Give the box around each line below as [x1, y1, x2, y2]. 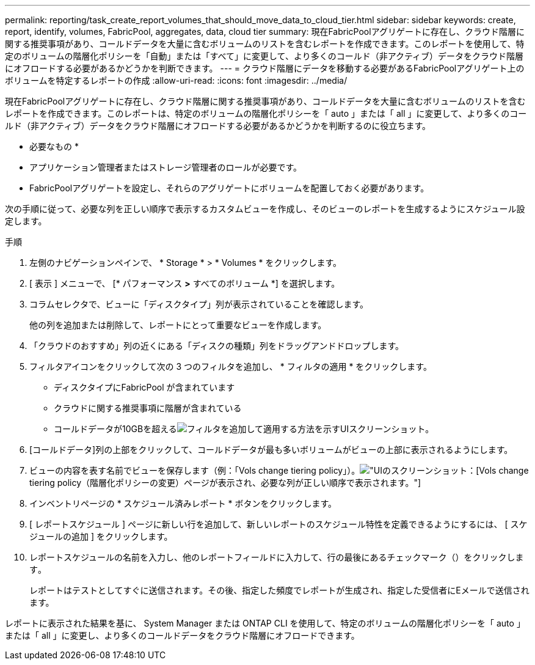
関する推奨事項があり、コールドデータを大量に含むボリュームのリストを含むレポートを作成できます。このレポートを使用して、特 [5, 39, 525, 49]
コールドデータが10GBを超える [54, 424, 177, 434]
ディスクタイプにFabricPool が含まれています [54, 382, 235, 392]
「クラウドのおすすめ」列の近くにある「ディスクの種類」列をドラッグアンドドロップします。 [29, 340, 404, 351]
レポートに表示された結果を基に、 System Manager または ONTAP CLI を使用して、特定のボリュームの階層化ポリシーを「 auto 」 [5, 618, 525, 628]
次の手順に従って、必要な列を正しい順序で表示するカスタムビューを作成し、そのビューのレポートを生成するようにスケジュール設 [5, 204, 525, 214]
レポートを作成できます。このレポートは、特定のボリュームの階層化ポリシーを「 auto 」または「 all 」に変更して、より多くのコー [5, 108, 527, 119]
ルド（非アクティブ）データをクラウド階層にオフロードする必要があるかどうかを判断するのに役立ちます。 [5, 120, 431, 131]
